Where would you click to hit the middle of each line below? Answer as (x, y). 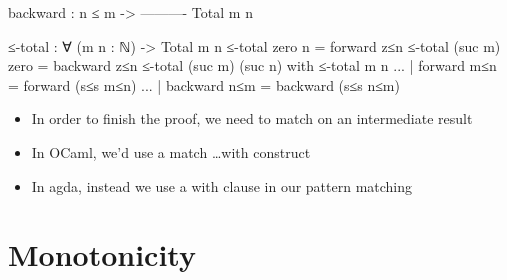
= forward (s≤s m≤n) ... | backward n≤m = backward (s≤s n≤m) (204, 84)
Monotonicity (102, 254)
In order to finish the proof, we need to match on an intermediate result (252, 118)
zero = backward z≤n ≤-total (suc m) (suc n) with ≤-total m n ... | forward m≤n (252, 65)
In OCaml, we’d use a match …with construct (171, 151)
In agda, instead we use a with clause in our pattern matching (222, 185)
